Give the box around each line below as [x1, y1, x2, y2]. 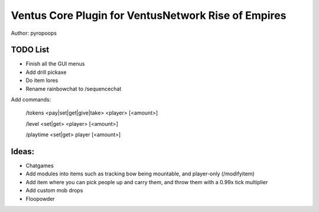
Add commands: [11, 96, 51, 103]
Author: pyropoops [11, 30, 57, 37]
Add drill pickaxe [25, 69, 67, 76]
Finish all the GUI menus [25, 60, 85, 67]
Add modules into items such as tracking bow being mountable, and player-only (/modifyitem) [25, 170, 255, 177]
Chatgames [25, 162, 54, 169]
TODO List [11, 45, 50, 55]
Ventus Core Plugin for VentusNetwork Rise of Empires [11, 9, 287, 22]
